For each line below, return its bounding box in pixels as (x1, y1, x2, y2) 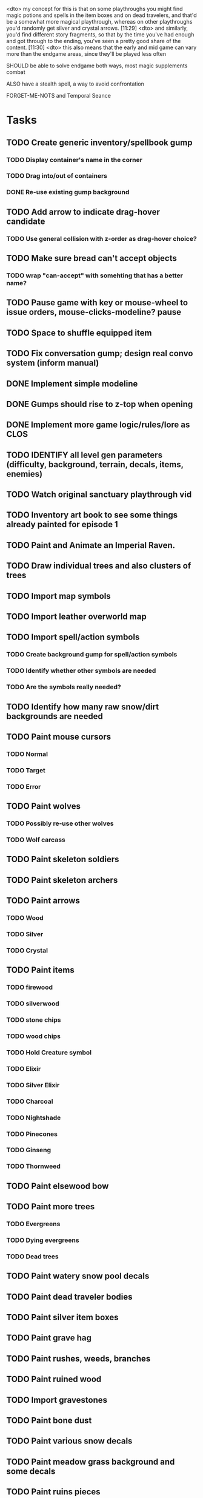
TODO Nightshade (6, 1113, 61, 1122)
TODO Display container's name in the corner (6, 155, 142, 164)
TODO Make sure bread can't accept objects (6, 253, 178, 263)
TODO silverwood (6, 999, 59, 1008)
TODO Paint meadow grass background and (6, 1456, 175, 1467)
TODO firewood (6, 983, 53, 991)
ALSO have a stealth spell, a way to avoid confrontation (6, 80, 144, 87)
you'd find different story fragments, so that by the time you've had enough (6, 31, 195, 38)
